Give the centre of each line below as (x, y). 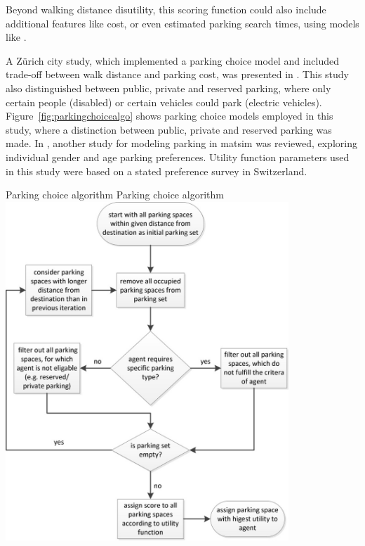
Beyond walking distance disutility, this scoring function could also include (166, 9)
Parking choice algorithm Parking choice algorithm (115, 195)
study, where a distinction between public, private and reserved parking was (169, 129)
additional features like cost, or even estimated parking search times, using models (182, 23)
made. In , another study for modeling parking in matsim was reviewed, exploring (181, 143)
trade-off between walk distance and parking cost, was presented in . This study (178, 74)
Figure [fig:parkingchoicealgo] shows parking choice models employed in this (170, 116)
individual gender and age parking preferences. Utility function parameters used (178, 157)
